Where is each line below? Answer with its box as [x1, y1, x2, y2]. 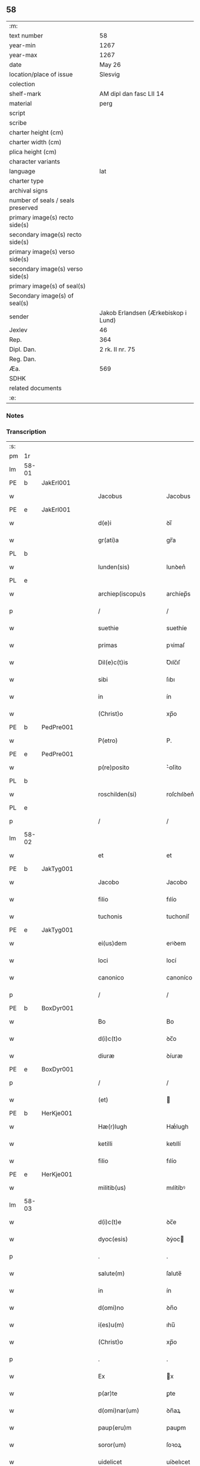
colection [9, 80, 36, 88]
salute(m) [98, 1269, 125, 1278]
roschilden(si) [98, 790, 137, 798]
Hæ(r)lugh [98, 1123, 127, 1131]
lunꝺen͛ [166, 563, 186, 571]
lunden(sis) [98, 563, 130, 571]
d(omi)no [98, 1304, 124, 1312]
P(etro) [98, 736, 118, 745]
